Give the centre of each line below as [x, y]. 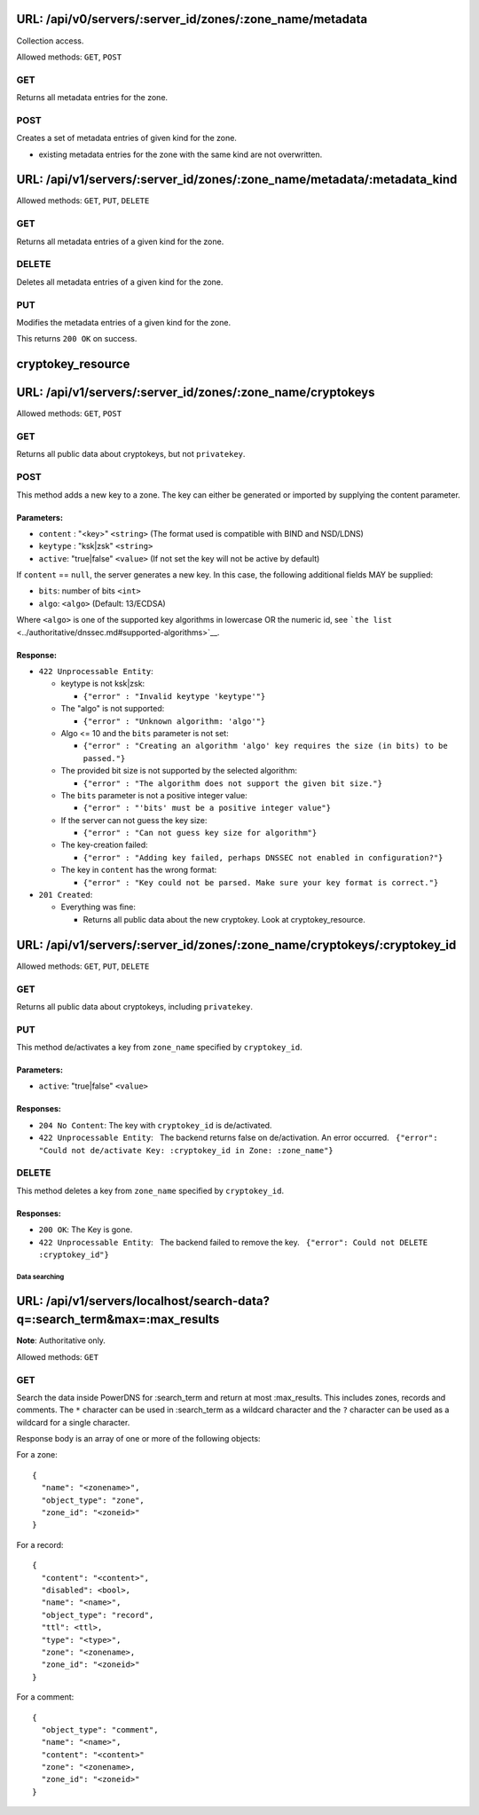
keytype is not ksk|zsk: [103, 684]
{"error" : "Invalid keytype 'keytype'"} [174, 696]
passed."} [104, 758]
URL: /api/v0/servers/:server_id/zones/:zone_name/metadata [192, 19]
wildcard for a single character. [73, 1422]
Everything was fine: [98, 907]
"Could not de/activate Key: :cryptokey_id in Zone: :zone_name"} [186, 1150]
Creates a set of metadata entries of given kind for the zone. [126, 138]
